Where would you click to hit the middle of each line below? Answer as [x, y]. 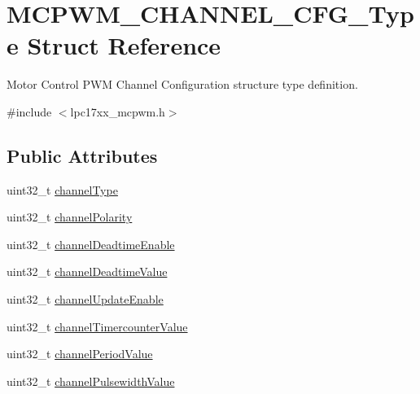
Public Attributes [82, 155]
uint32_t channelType [62, 189]
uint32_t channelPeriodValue [80, 354]
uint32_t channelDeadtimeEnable [91, 244]
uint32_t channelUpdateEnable [85, 299]
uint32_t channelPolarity [70, 217]
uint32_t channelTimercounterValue [97, 326]
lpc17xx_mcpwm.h [118, 111]
